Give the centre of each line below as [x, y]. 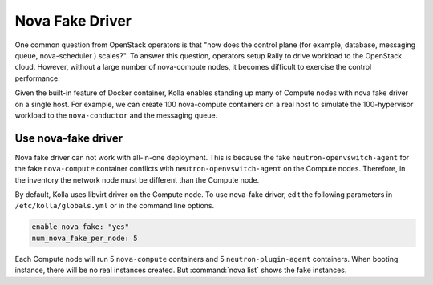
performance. [37, 78]
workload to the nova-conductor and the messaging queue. [116, 115]
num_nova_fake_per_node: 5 [85, 238]
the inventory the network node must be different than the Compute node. [137, 179]
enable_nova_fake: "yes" [81, 227]
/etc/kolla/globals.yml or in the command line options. [115, 206]
